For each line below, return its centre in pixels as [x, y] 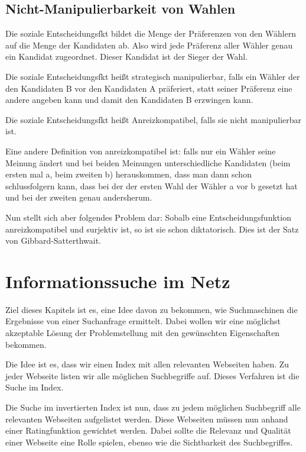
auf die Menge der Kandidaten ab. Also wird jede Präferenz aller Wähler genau [149, 45]
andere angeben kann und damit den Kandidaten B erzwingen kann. [129, 100]
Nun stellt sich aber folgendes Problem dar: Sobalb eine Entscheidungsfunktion [148, 217]
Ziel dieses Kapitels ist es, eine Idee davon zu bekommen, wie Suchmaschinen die [152, 309]
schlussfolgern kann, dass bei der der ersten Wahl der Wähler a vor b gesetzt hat [152, 185]
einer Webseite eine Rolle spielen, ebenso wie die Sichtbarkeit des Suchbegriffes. [149, 442]
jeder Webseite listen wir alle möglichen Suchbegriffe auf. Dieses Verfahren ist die [152, 375]
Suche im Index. [35, 387]
